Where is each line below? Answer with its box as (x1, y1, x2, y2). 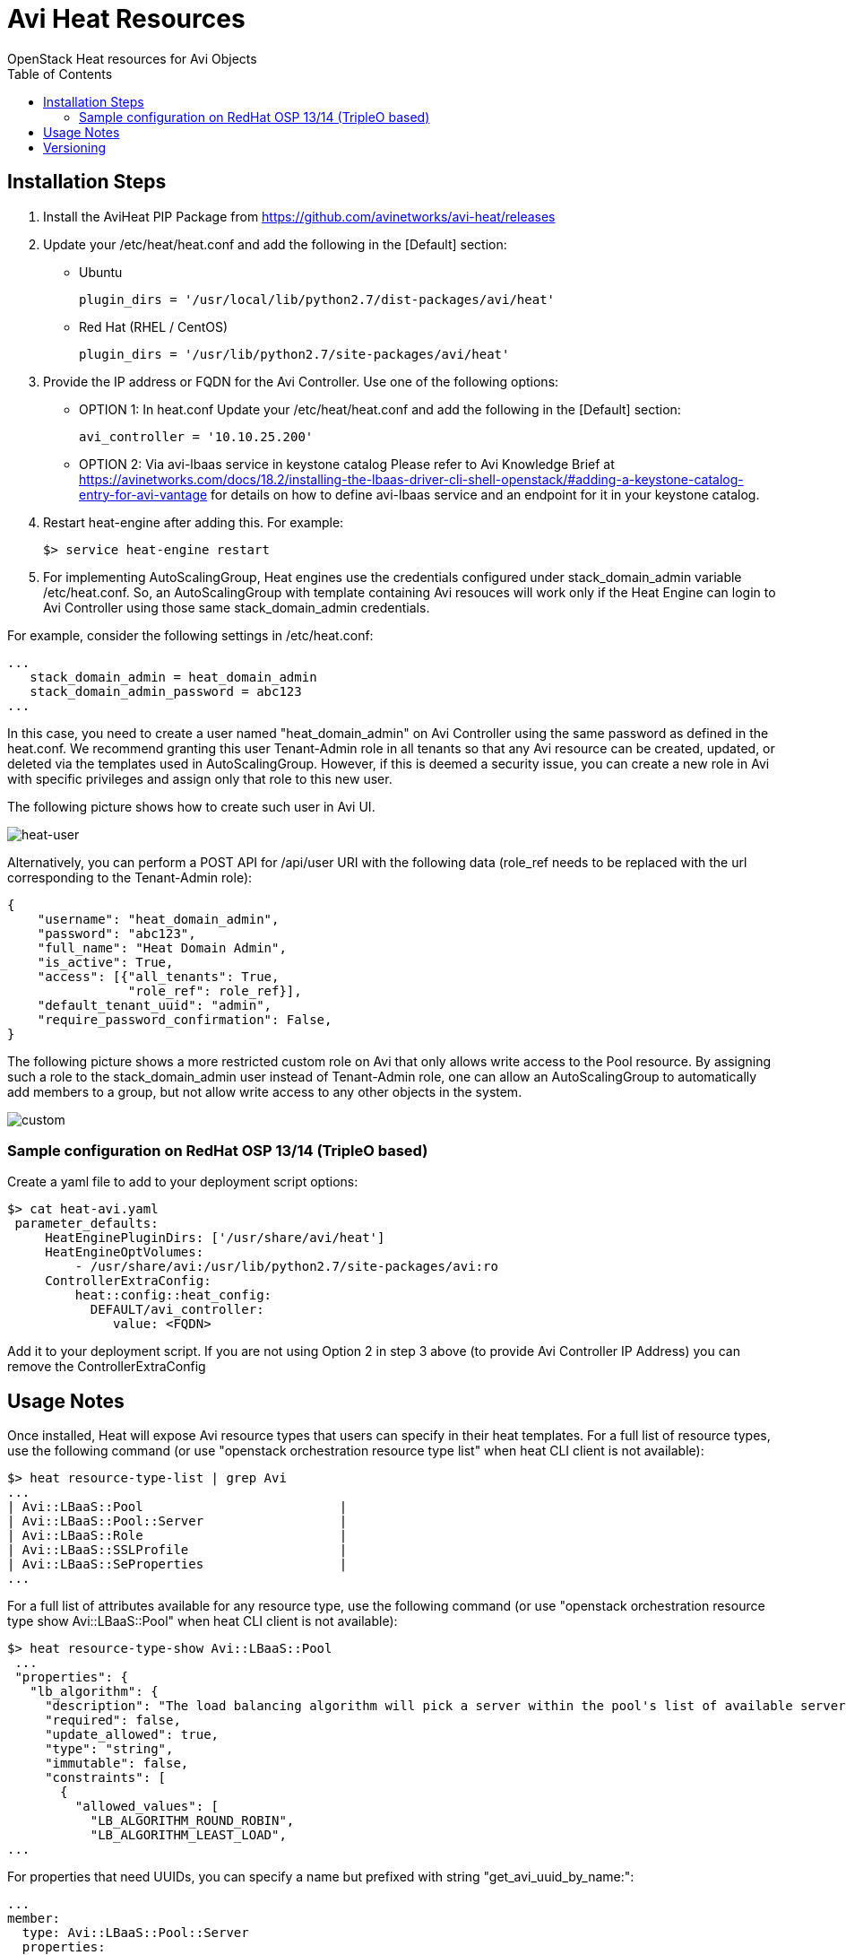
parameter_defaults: (14, 1216, 159, 1231)
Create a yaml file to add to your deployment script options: (7, 1174, 358, 1190)
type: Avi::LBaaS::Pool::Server (22, 1925, 249, 1941)
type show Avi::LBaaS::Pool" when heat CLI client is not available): (7, 1613, 398, 1629)
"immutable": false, (45, 1756, 189, 1771)
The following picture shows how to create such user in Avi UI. (7, 798, 376, 814)
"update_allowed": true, (45, 1727, 220, 1742)
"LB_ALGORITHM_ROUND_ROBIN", (90, 1813, 295, 1829)
